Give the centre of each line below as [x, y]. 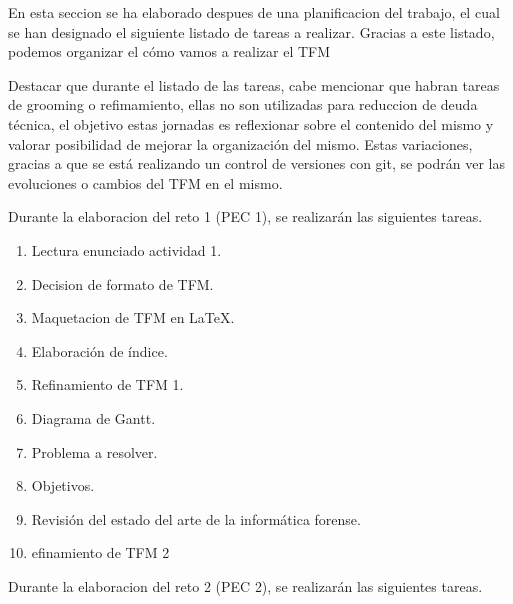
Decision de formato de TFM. [122, 283]
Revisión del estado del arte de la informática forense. [196, 518]
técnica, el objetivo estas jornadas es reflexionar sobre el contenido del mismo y [251, 123]
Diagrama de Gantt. [93, 417]
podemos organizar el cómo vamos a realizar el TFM [169, 51]
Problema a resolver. [94, 451]
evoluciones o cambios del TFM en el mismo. [145, 182]
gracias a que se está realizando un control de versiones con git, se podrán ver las [256, 163]
